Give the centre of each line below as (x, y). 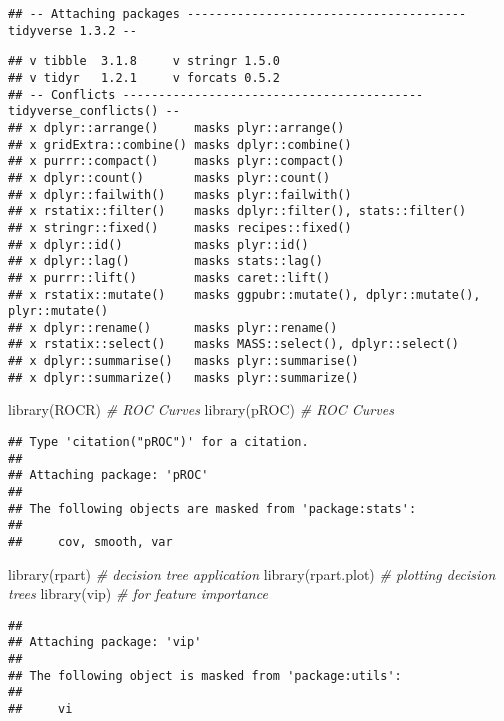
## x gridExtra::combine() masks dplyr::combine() (180, 144)
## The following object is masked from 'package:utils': (205, 675)
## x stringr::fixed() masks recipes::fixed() (180, 227)
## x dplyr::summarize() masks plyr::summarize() (183, 377)
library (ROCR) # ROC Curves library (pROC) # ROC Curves (201, 409)
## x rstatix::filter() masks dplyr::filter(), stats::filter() (237, 211)
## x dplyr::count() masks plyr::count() (169, 177)
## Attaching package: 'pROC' (108, 475)
